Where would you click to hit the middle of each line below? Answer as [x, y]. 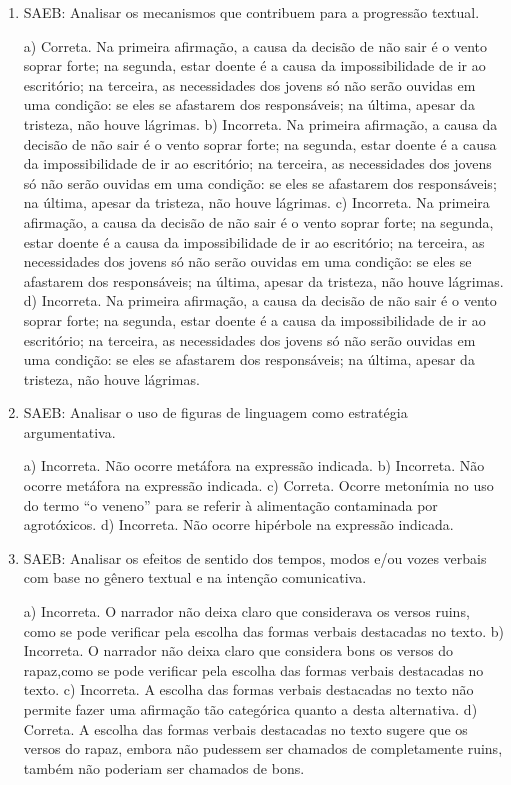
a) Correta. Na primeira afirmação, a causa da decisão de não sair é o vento [255, 45]
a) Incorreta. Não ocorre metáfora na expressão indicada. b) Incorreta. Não [254, 465]
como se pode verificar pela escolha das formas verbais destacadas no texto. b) [263, 630]
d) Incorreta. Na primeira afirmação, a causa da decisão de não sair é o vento [260, 300]
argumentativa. [69, 431]
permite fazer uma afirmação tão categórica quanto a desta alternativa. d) [250, 709]
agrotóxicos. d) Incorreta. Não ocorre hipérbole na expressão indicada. [238, 524]
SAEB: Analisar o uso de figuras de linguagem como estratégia [215, 412]
